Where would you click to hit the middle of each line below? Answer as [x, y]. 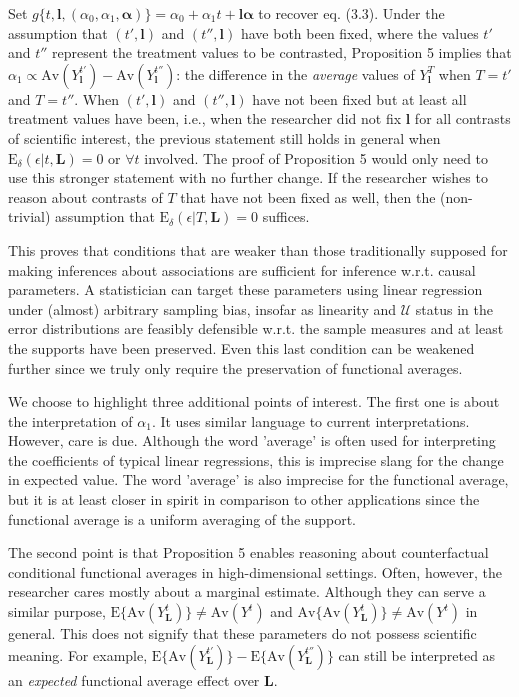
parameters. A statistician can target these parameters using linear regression [245, 289]
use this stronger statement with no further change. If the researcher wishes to [248, 177]
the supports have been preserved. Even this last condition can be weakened [241, 347]
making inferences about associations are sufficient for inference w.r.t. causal [242, 269]
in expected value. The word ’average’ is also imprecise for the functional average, [258, 479]
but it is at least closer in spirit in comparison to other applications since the [244, 499]
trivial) [29, 216]
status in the [454, 308]
